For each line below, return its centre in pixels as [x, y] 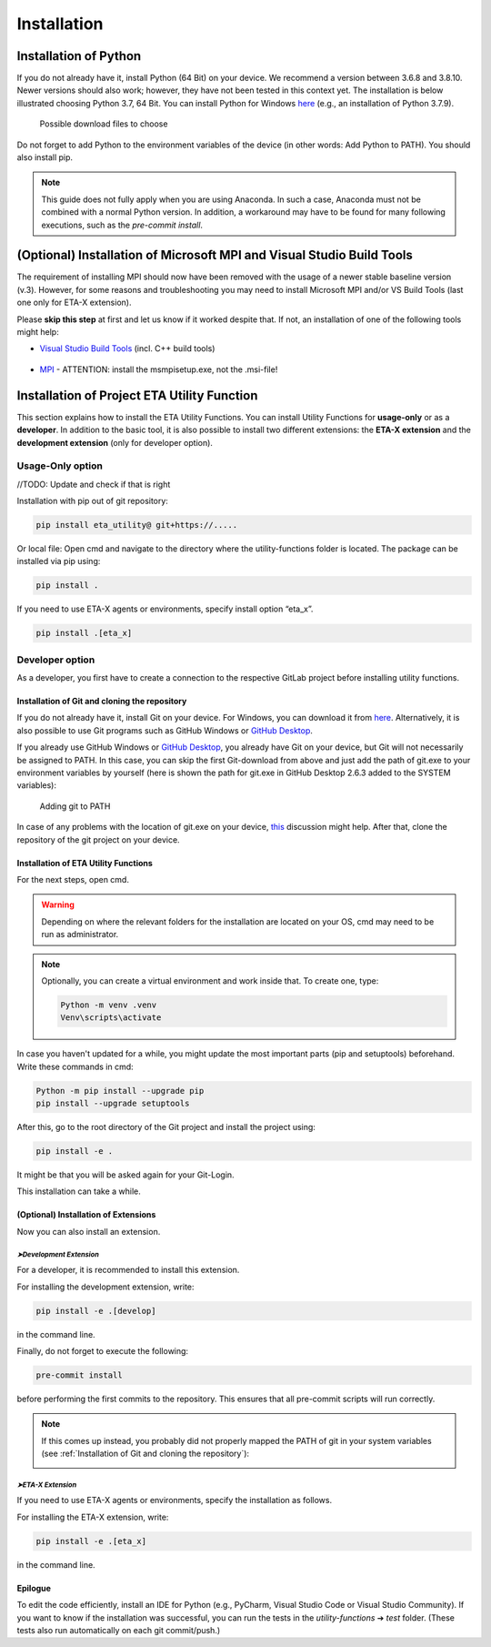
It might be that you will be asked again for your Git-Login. [126, 1175]
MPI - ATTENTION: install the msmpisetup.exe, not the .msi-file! [159, 369]
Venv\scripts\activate [111, 1018]
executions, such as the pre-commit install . [122, 225]
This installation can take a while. [79, 1191]
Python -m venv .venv [109, 1005]
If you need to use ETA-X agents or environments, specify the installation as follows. [174, 1500]
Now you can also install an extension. [89, 1231]
